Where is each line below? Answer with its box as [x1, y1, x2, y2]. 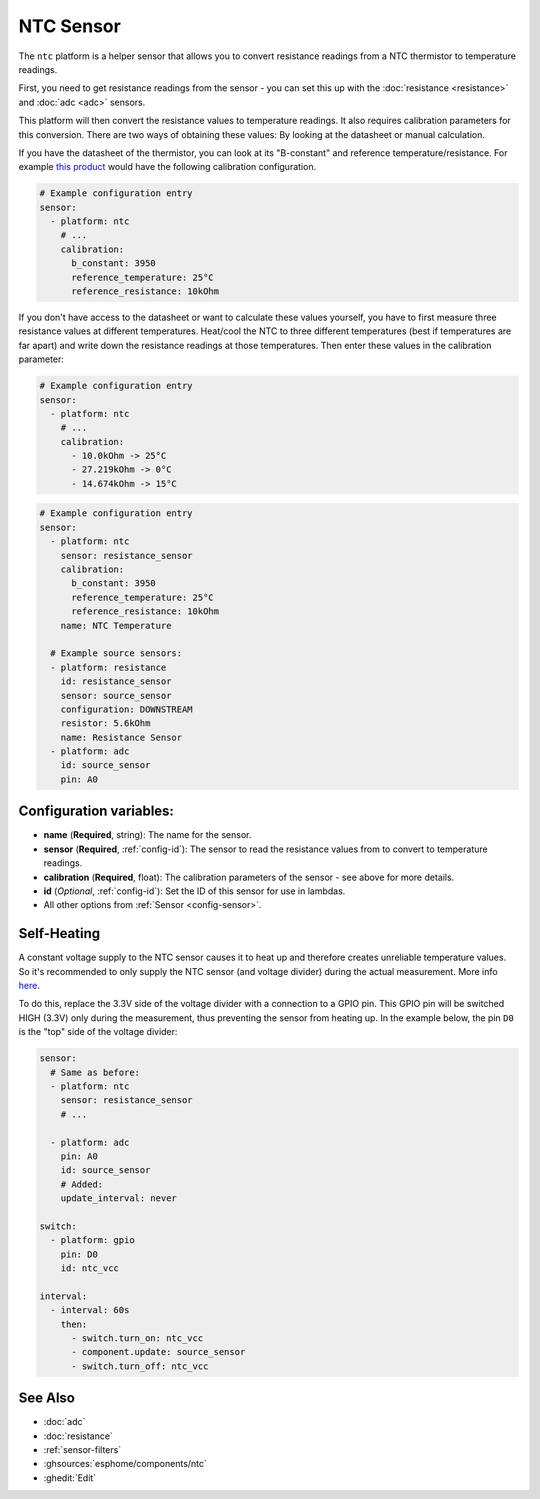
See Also [18, 1390, 75, 1407]
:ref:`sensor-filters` [43, 1444, 122, 1456]
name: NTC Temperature [60, 620, 172, 631]
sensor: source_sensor [60, 690, 172, 701]
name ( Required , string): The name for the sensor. [43, 829, 252, 841]
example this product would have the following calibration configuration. [18, 161, 317, 173]
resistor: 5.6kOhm [60, 718, 151, 729]
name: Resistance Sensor [60, 731, 183, 743]
